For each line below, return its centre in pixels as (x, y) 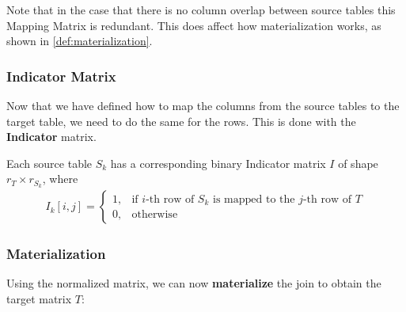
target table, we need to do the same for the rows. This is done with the (181, 121)
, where (60, 179)
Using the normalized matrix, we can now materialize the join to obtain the (194, 283)
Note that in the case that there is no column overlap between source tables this (201, 10)
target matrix (39, 299)
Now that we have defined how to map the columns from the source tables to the (203, 105)
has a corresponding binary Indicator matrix (218, 163)
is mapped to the (254, 199)
